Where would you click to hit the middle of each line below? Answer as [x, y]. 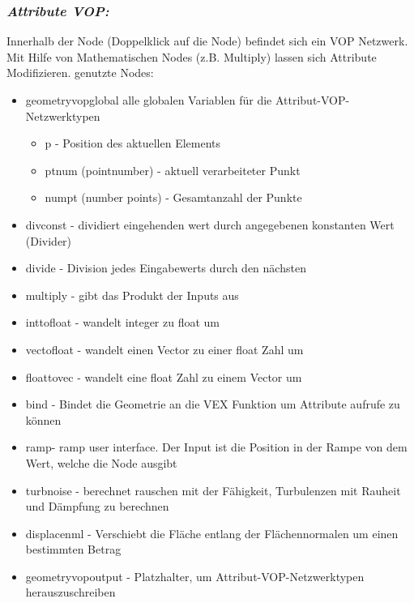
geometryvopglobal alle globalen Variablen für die [149, 100]
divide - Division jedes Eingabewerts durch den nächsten [166, 268]
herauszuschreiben [70, 592]
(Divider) [49, 240]
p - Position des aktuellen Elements [133, 143]
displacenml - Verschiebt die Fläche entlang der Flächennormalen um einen [212, 533]
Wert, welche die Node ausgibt [101, 462]
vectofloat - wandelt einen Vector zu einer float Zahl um [164, 349]
